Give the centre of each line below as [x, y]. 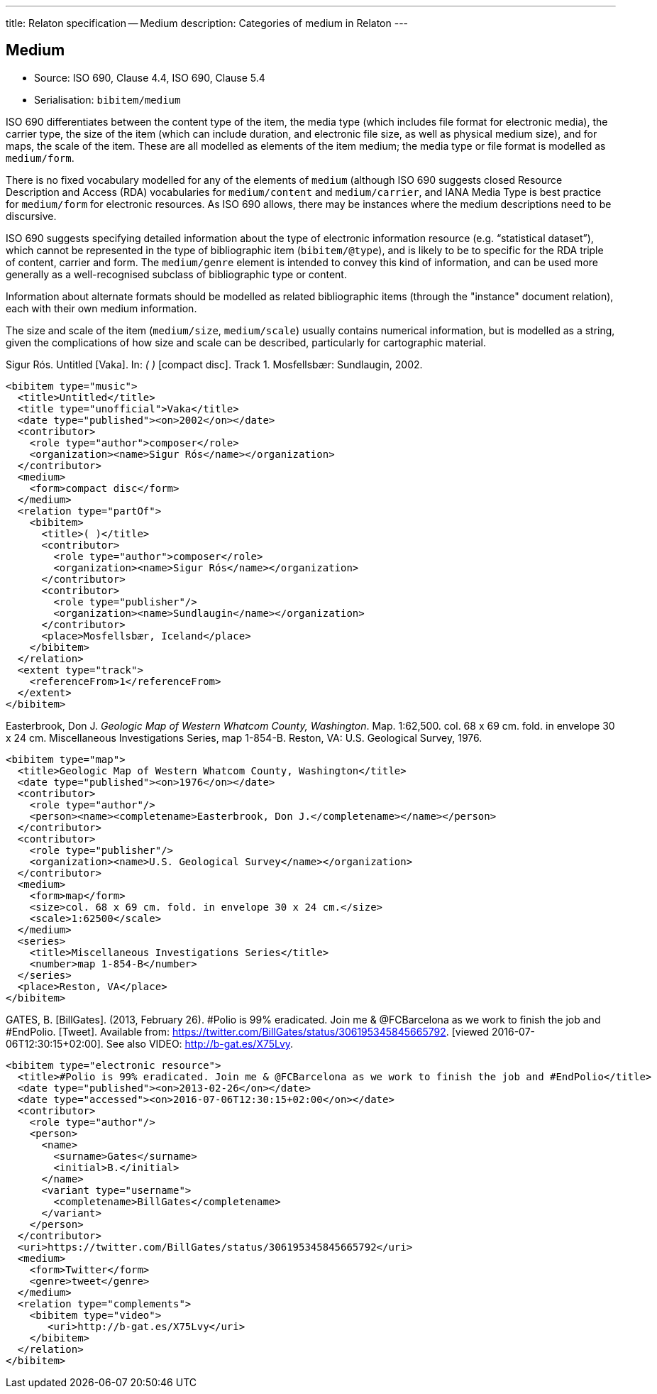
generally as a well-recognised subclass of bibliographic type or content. [176, 274]
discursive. [31, 216]
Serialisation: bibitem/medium [107, 99]
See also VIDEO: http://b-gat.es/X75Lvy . [200, 1043]
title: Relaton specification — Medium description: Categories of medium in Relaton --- [207, 23]
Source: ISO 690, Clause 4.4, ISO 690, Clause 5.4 [150, 77]
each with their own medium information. [101, 308]
